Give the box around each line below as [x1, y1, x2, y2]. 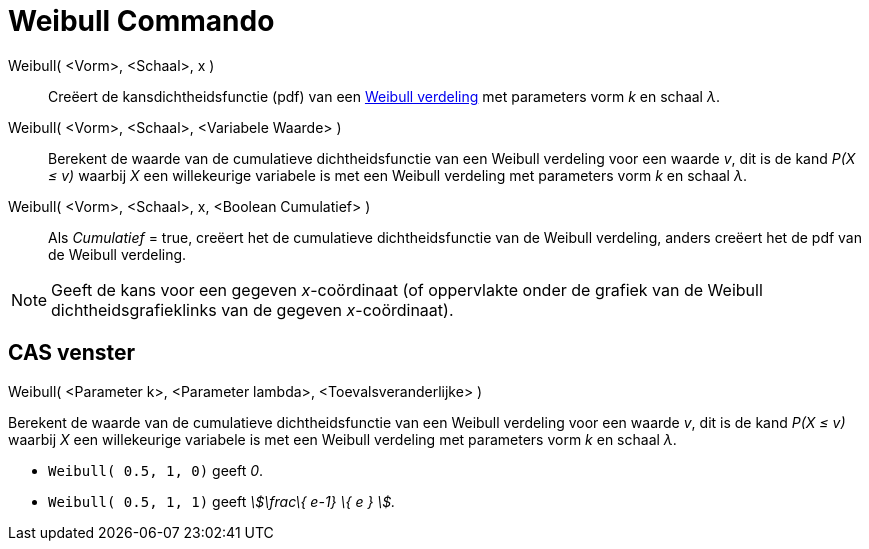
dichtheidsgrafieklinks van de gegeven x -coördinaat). [51, 299, 454, 320]
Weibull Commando [8, 4, 275, 38]
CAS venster [8, 340, 136, 366]
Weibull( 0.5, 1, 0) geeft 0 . [48, 461, 264, 479]
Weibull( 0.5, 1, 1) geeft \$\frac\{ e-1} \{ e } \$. [48, 492, 396, 510]
